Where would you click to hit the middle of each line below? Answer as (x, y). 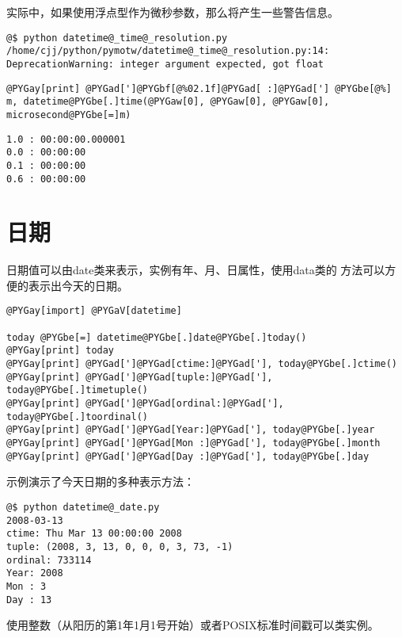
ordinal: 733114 (49, 560)
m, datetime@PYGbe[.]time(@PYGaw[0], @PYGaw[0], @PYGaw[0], (168, 102)
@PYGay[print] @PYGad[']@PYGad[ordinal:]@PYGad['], (145, 404)
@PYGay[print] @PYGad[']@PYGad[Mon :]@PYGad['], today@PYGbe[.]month (193, 443)
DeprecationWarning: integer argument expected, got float (165, 64)
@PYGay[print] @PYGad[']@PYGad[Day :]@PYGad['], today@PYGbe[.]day (188, 456)
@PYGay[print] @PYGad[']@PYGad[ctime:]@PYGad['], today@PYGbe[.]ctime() (202, 364)
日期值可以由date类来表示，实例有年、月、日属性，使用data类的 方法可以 (196, 270)
